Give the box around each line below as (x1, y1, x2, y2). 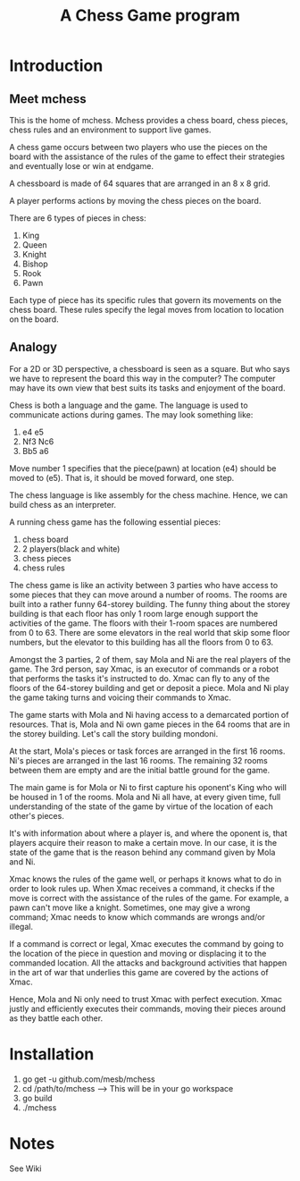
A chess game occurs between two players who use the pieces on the (9, 142, 268, 152)
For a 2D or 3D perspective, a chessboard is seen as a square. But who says (9, 363, 290, 374)
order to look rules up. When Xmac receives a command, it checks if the (9, 882, 275, 894)
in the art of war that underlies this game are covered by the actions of (9, 966, 270, 977)
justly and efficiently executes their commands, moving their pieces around (9, 1003, 286, 1014)
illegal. (9, 921, 34, 932)
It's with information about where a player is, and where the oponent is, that (9, 828, 287, 839)
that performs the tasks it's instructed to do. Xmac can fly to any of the (9, 672, 271, 684)
